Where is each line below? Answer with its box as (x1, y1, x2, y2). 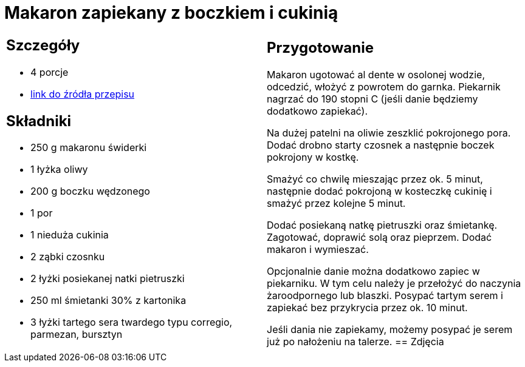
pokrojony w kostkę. (267, 151, 359, 164)
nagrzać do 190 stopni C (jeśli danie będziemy (267, 93, 478, 106)
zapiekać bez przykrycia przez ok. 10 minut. (267, 301, 468, 314)
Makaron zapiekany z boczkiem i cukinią (4, 2, 338, 23)
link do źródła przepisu (30, 87, 135, 100)
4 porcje (30, 66, 69, 78)
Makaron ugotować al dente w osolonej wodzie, (267, 69, 486, 81)
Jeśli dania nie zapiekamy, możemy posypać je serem (267, 323, 513, 336)
